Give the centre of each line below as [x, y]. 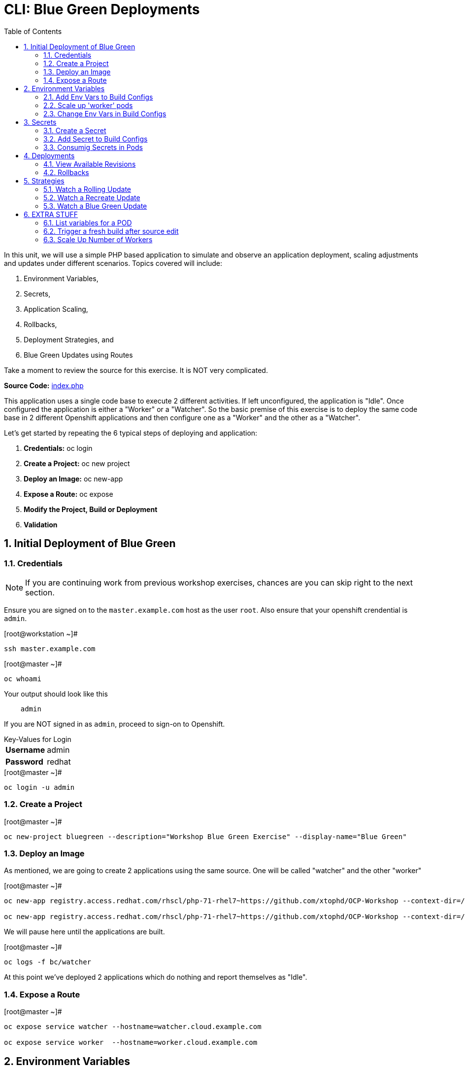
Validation [41, 524]
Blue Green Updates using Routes [78, 355]
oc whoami [23, 679]
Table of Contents [33, 31]
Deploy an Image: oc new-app [73, 479]
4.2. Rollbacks [66, 172]
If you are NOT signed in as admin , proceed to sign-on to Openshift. [115, 724]
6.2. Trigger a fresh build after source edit [111, 231]
